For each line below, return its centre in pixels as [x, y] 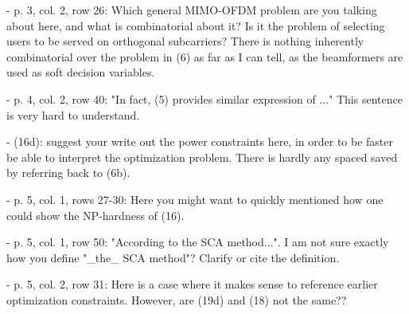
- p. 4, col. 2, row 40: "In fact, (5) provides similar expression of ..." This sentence [204, 98]
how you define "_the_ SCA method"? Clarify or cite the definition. [173, 257]
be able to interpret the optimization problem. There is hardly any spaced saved [202, 157]
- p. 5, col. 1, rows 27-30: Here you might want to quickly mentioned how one [195, 199]
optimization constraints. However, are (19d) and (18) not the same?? [177, 299]
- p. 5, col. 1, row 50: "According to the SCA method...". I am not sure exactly [198, 242]
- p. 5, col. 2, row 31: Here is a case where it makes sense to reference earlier [192, 284]
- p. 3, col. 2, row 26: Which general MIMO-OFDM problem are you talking [192, 10]
